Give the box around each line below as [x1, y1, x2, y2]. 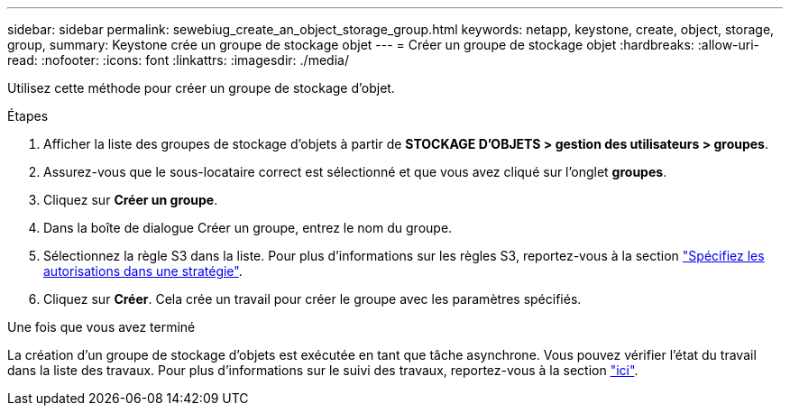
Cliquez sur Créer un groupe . [43, 192, 218, 207]
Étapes [7, 108, 49, 124]
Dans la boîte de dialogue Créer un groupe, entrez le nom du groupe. [43, 220, 453, 235]
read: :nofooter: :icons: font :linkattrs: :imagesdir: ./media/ [7, 52, 349, 68]
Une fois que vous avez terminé [7, 319, 196, 335]
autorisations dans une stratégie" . [43, 263, 243, 279]
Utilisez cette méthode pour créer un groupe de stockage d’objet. [7, 80, 395, 96]
